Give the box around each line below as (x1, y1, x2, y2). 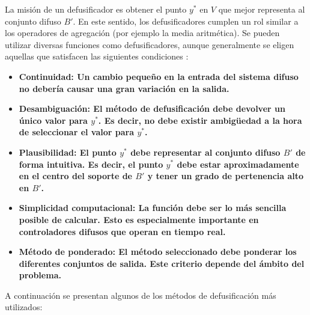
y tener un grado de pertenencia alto (147, 170, 304, 182)
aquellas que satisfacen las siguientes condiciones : (5, 50, 189, 63)
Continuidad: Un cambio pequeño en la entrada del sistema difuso (19, 70, 299, 82)
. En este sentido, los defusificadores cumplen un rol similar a (73, 14, 299, 27)
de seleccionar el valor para (19, 126, 135, 138)
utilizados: (5, 301, 43, 313)
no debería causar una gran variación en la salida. (19, 82, 229, 94)
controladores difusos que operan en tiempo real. (19, 225, 226, 237)
